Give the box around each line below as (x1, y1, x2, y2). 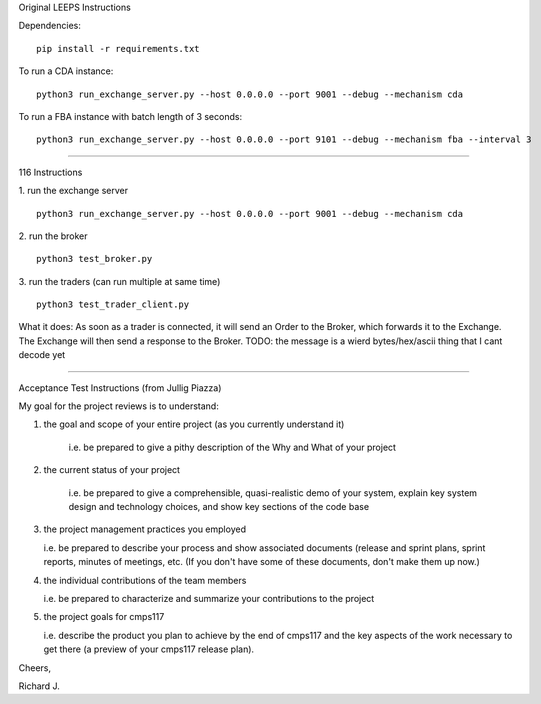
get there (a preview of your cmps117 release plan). (43, 643, 255, 655)
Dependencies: (18, 20, 82, 32)
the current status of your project (43, 464, 180, 476)
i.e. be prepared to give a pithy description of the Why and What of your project (68, 441, 397, 453)
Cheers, (18, 661, 52, 674)
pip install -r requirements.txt (36, 43, 200, 54)
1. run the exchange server (18, 185, 129, 197)
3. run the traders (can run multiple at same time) (18, 275, 221, 287)
